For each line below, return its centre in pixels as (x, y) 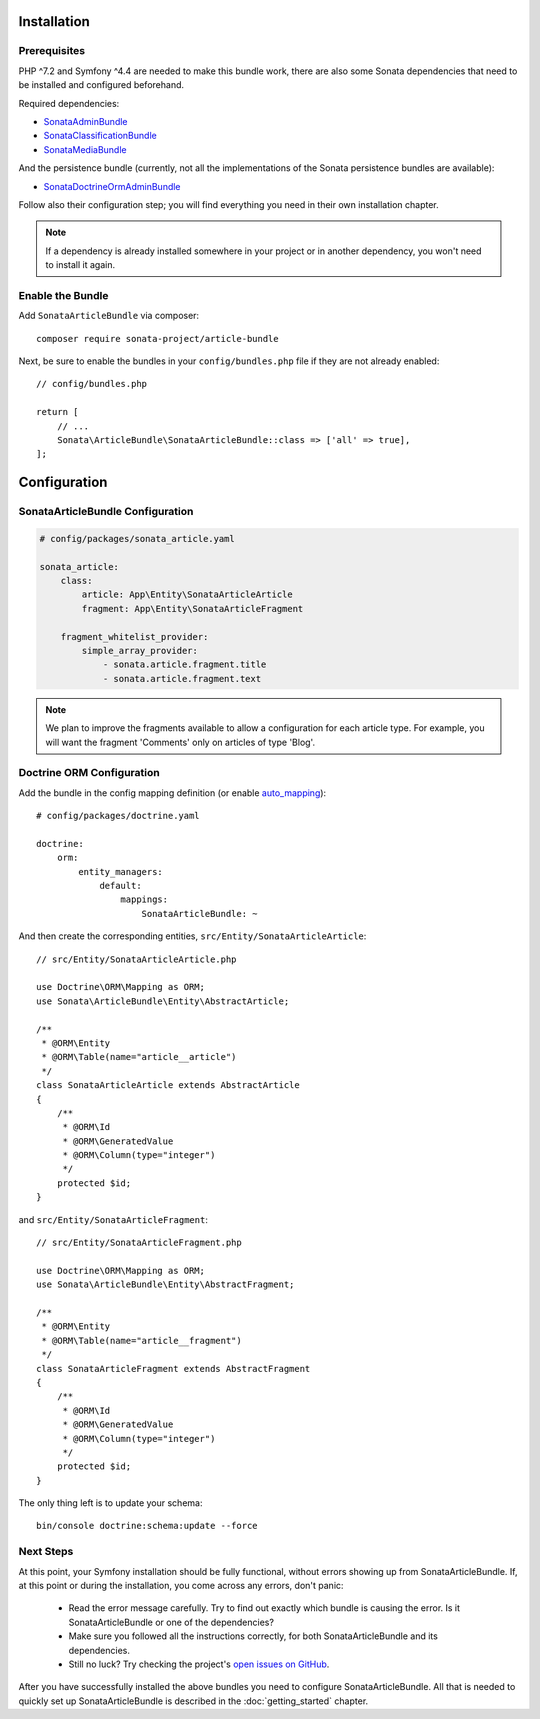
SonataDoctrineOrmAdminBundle (112, 186)
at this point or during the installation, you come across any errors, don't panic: (181, 1585)
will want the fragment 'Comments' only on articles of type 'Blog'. (180, 742)
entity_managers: (121, 871)
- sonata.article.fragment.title (184, 664)
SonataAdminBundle (86, 121)
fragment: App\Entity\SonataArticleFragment (192, 608)
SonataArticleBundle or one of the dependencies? (171, 1622)
